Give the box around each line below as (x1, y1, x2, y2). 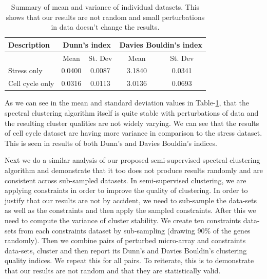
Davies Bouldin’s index (119, 39, 202, 50)
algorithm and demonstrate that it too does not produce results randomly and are (5, 164, 263, 175)
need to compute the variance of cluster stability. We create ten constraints (5, 214, 241, 225)
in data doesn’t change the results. (51, 22, 160, 32)
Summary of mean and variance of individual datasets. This (11, 2, 200, 12)
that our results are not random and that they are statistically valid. (5, 265, 221, 275)
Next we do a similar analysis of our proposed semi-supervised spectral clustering (5, 155, 260, 165)
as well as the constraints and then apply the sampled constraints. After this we (5, 205, 256, 216)
